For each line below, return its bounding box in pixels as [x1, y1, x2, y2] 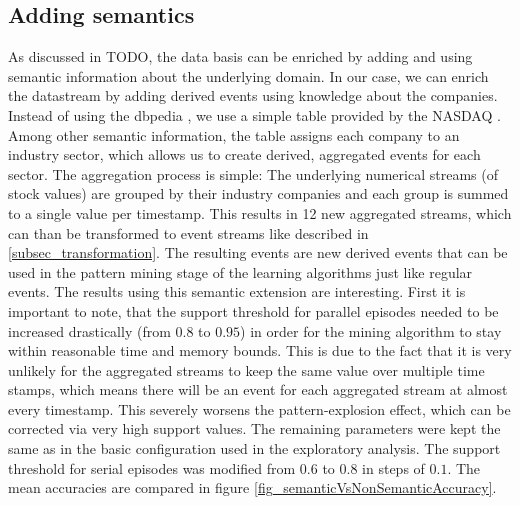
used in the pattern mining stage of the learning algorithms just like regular [8, 261, 473, 282]
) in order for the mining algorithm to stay [240, 320, 502, 341]
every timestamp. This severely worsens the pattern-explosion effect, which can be [8, 398, 511, 419]
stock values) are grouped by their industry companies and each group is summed [8, 183, 509, 204]
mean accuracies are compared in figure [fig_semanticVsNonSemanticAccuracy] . [8, 477, 497, 498]
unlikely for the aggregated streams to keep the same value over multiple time [8, 359, 485, 380]
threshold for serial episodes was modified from [8, 457, 296, 478]
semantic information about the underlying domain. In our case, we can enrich [8, 65, 489, 86]
